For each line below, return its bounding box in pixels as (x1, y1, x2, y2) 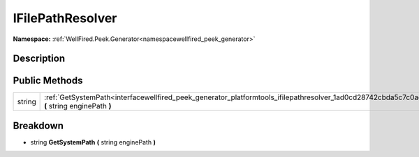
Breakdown (13, 119, 64, 131)
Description (13, 53, 66, 65)
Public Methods (13, 75, 83, 87)
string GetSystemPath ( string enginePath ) (30, 138, 156, 146)
